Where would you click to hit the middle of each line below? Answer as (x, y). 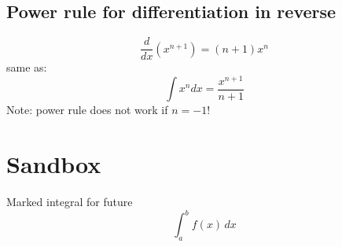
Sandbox (54, 164)
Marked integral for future (70, 202)
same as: (27, 67)
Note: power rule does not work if (87, 110)
